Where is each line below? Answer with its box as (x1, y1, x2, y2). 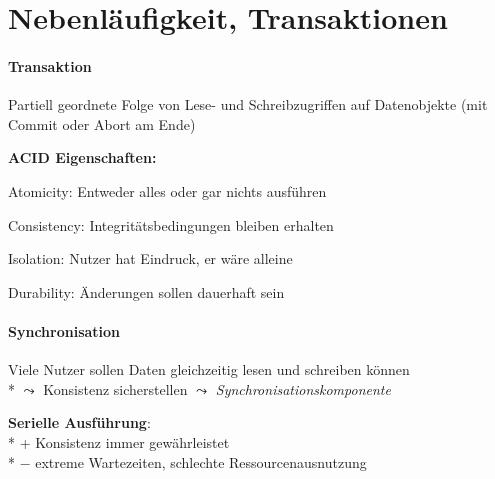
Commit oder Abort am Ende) (8, 113, 196, 134)
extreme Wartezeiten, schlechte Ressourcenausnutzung (35, 451, 367, 472)
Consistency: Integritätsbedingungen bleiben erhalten (8, 214, 334, 235)
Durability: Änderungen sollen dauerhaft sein (8, 281, 285, 302)
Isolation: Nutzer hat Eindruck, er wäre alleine (8, 248, 293, 269)
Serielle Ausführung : (8, 412, 151, 433)
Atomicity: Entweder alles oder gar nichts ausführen (8, 180, 327, 201)
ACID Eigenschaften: (8, 147, 157, 168)
